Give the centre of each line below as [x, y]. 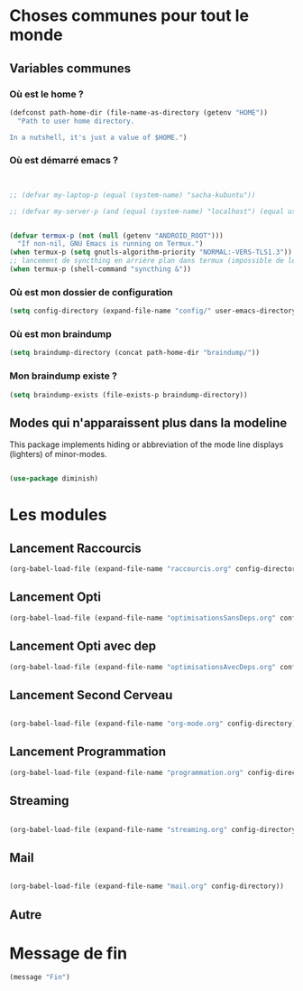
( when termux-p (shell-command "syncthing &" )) [101, 269]
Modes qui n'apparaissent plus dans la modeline [148, 422]
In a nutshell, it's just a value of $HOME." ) [98, 137]
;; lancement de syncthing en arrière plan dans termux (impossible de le [153, 261]
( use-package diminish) [54, 479]
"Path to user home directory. [76, 121]
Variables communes [70, 68]
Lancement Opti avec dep [83, 646]
